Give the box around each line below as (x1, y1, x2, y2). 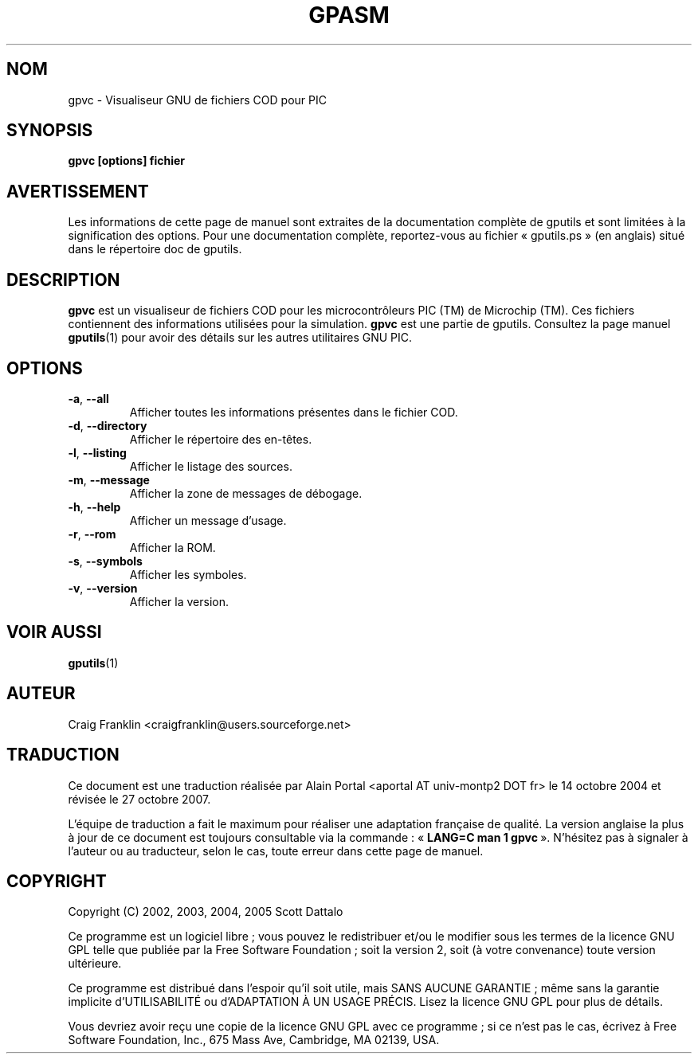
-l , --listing (68, 445, 127, 460)
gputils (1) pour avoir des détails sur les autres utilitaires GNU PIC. (68, 331, 413, 345)
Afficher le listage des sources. (129, 459, 292, 473)
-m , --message (68, 472, 150, 487)
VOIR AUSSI (6, 622, 102, 643)
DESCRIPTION (6, 269, 120, 290)
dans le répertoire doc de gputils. (68, 242, 242, 256)
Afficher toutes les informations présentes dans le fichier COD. (129, 405, 458, 419)
